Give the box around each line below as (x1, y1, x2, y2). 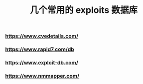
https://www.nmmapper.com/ (5, 72, 80, 79)
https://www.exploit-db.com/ (5, 59, 79, 66)
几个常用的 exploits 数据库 (29, 4, 138, 16)
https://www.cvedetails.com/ (5, 33, 79, 40)
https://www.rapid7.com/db (5, 46, 75, 53)
